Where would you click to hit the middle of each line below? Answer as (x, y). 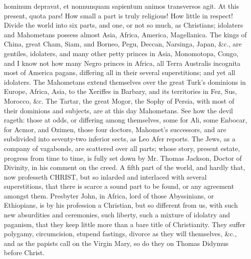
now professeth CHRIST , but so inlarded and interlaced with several (105, 176)
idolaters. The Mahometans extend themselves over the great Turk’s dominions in (125, 82)
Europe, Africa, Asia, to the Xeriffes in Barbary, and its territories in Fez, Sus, (120, 91)
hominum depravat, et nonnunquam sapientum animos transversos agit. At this (121, 6)
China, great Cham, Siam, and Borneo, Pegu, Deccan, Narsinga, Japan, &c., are (123, 44)
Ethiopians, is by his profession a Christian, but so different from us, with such (121, 205)
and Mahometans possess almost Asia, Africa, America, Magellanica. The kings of (125, 34)
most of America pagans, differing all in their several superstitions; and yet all (120, 72)
